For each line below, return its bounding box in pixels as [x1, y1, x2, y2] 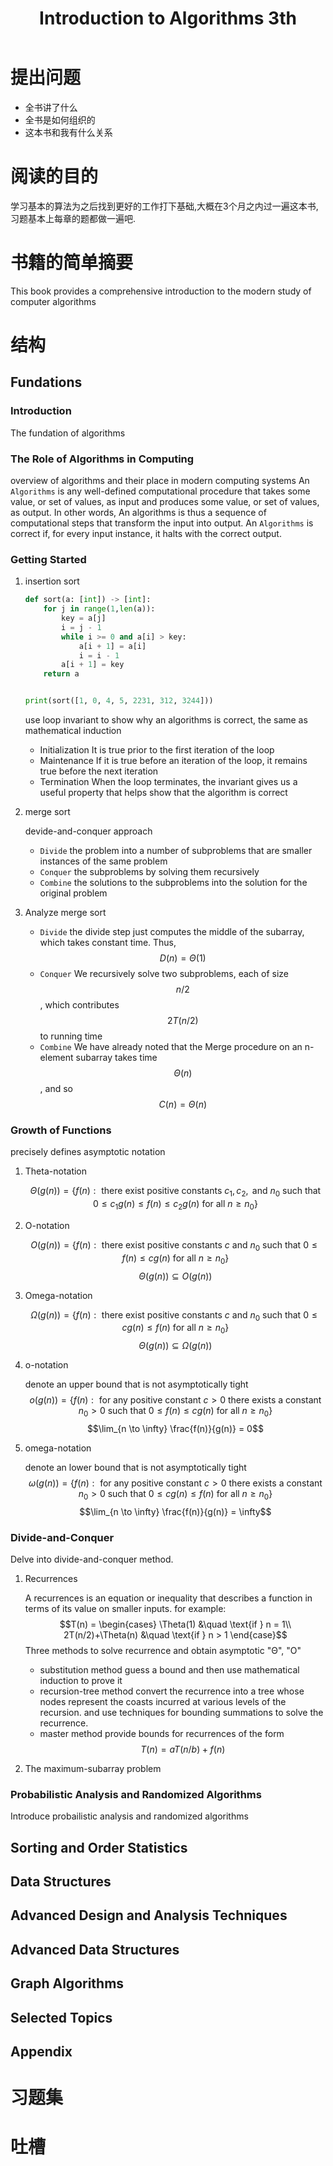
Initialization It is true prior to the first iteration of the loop [39, 744, 275, 756]
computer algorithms [10, 295, 97, 307]
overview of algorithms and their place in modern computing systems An [10, 474, 310, 486]
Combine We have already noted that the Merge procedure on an [39, 1041, 303, 1053]
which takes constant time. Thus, [39, 937, 177, 949]
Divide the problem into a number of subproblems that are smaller [39, 845, 313, 857]
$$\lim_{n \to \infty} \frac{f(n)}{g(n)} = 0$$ [86, 1422, 264, 1434]
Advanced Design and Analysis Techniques [10, 1907, 288, 1924]
